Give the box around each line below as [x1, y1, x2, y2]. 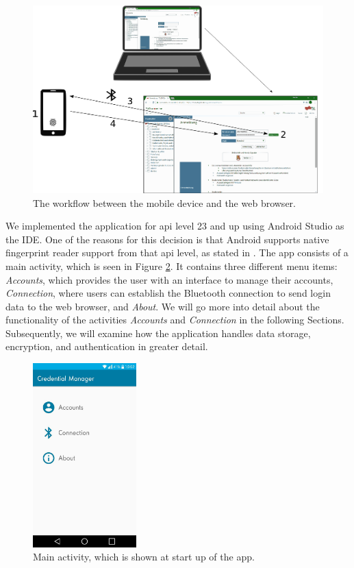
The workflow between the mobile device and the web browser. [33, 195, 296, 210]
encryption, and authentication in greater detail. [5, 339, 208, 354]
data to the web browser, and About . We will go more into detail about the [5, 299, 320, 313]
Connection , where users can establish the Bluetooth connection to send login [5, 286, 331, 300]
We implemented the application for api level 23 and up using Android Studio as [5, 219, 344, 233]
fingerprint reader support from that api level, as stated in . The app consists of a [5, 245, 349, 260]
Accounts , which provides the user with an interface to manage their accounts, [5, 272, 333, 286]
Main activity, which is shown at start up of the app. [33, 550, 255, 564]
